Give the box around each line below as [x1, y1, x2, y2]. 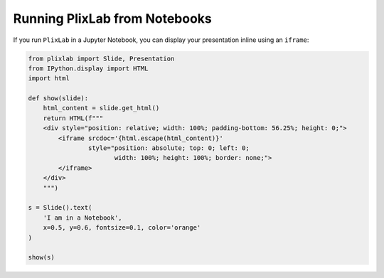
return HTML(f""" [43, 114, 104, 122]
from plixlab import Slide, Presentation [28, 54, 175, 63]
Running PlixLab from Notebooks [13, 11, 213, 26]
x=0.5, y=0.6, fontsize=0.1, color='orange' [43, 224, 201, 232]
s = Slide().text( [28, 203, 92, 212]
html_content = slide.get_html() [43, 104, 160, 112]
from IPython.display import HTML [28, 64, 149, 73]
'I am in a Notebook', [43, 213, 122, 222]
